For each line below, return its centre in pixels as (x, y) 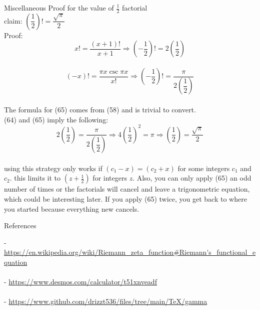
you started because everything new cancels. (72, 208)
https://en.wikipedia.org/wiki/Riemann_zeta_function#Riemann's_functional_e (130, 252)
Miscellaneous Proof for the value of (59, 8)
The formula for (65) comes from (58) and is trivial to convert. (100, 110)
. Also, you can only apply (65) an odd (192, 178)
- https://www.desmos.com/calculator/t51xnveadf (80, 282)
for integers (110, 178)
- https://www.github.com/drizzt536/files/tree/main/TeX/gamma (106, 301)
